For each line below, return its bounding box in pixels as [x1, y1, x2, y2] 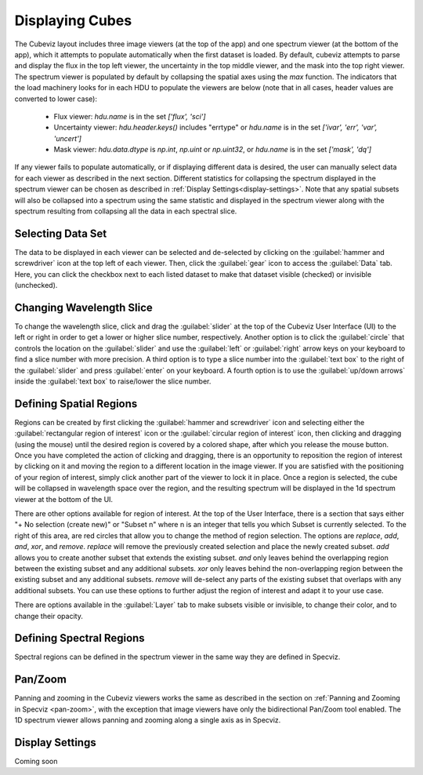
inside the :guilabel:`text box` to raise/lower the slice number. [14, 377, 211, 386]
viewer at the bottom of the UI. [14, 494, 114, 504]
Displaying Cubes [14, 12, 132, 29]
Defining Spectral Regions [14, 631, 145, 645]
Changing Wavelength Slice [14, 300, 153, 314]
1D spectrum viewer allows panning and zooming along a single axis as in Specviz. [14, 715, 281, 725]
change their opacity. [14, 611, 84, 620]
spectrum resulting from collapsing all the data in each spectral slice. [14, 206, 237, 216]
